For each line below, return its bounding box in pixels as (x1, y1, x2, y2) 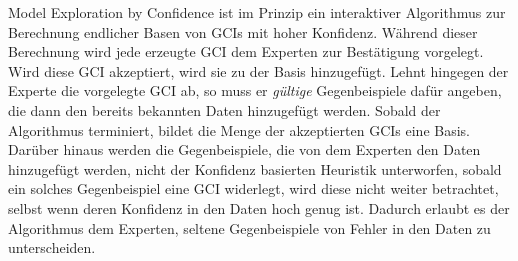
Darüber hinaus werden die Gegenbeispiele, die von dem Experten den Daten (8, 139, 481, 160)
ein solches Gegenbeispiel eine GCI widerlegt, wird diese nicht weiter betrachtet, (8, 178, 499, 199)
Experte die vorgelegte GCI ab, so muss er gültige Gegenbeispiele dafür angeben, (8, 80, 502, 101)
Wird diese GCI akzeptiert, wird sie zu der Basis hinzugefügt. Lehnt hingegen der (8, 60, 509, 81)
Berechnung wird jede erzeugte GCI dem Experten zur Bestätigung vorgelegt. (8, 41, 484, 62)
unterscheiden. (8, 237, 96, 258)
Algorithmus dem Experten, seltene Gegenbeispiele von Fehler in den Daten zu (8, 217, 491, 238)
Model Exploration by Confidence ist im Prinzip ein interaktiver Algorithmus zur (8, 2, 506, 22)
